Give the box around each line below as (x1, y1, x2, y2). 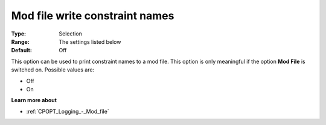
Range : (11, 38, 30, 45)
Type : (11, 30, 27, 37)
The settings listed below (59, 38, 121, 45)
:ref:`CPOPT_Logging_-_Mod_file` (26, 108, 109, 115)
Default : (11, 47, 33, 54)
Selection (59, 30, 83, 37)
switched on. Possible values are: (11, 66, 95, 73)
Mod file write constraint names (11, 9, 174, 22)
